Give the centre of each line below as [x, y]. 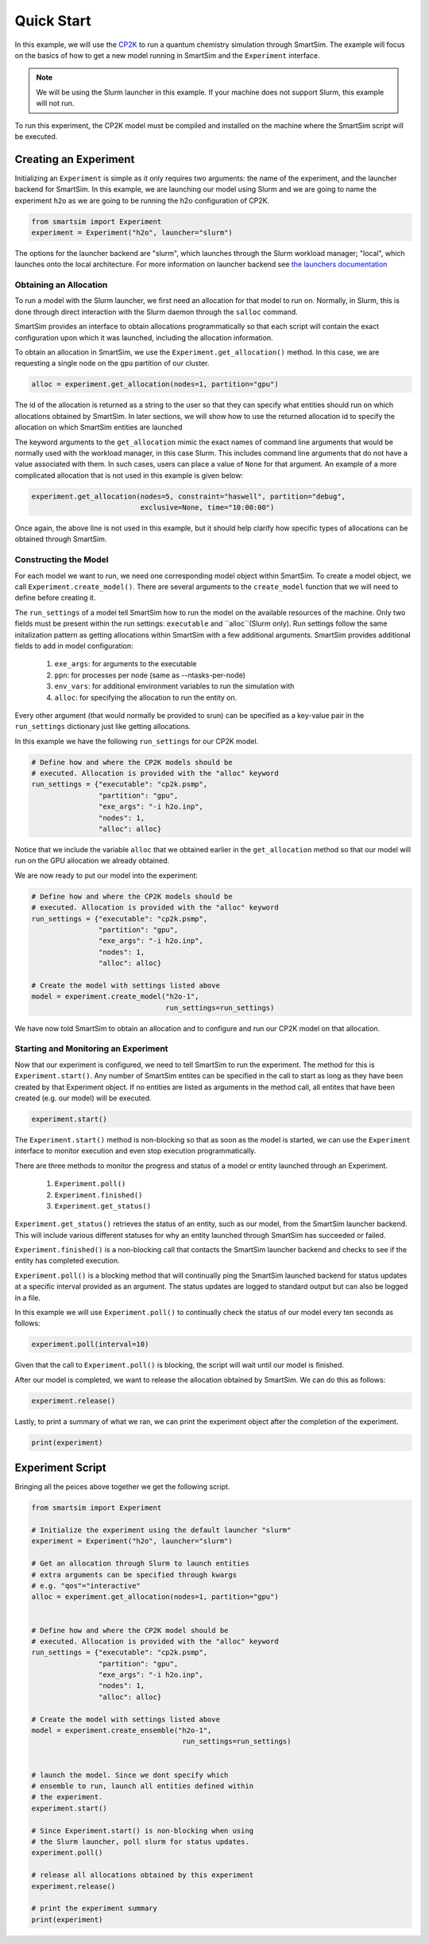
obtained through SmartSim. [61, 539]
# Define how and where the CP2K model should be [130, 1630]
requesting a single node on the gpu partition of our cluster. [112, 363]
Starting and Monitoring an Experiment [91, 1049]
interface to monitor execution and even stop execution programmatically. [135, 1151]
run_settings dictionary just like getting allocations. [102, 727]
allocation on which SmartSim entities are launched [99, 427]
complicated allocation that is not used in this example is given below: [129, 475]
